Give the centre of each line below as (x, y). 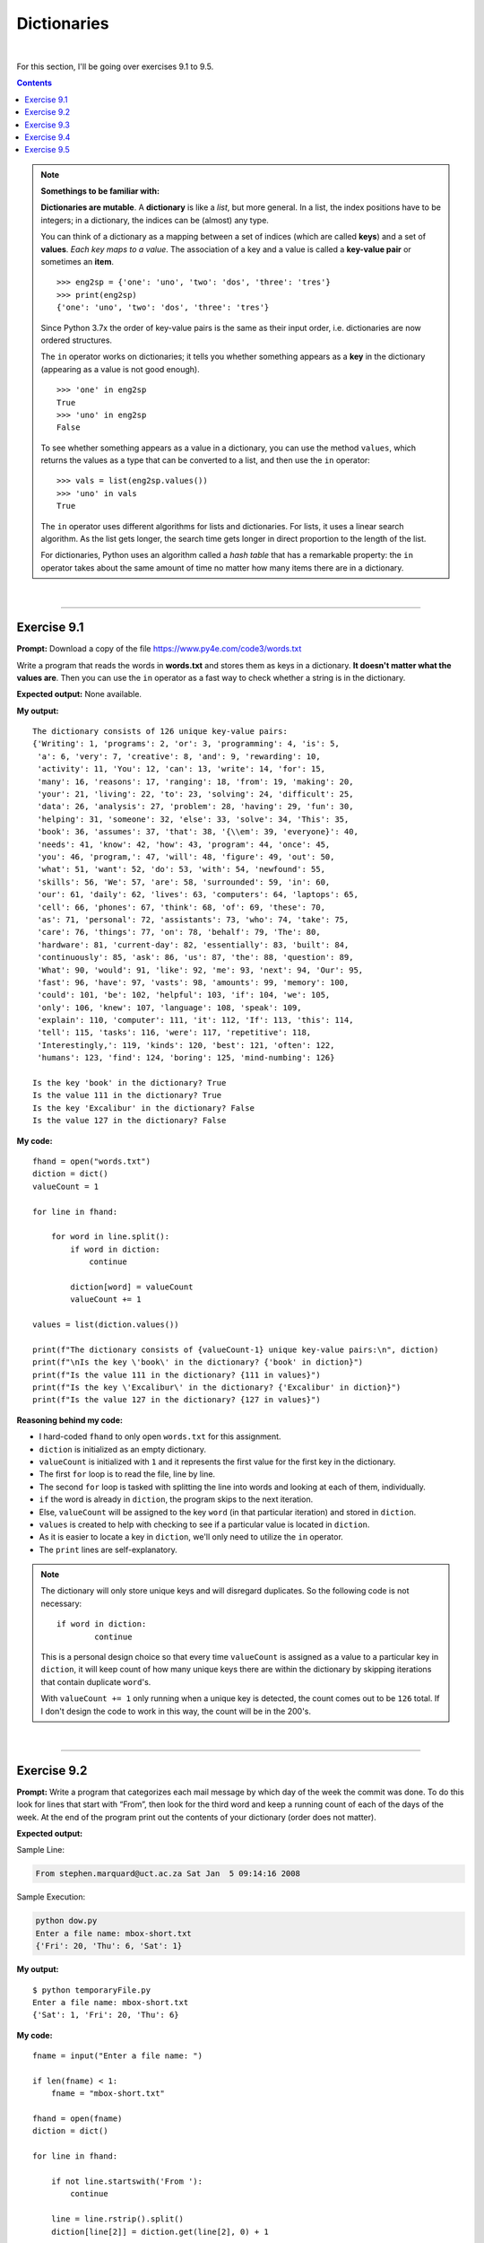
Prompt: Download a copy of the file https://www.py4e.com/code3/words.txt (159, 649)
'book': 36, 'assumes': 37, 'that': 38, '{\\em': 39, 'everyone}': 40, (198, 832)
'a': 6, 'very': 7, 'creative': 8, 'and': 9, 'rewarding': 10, (179, 756)
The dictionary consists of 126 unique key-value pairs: (160, 732)
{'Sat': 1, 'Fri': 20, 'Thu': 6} (106, 2015)
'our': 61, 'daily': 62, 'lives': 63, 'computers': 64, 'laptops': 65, (198, 895)
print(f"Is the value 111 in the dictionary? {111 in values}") (177, 1375)
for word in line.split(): (110, 1237)
